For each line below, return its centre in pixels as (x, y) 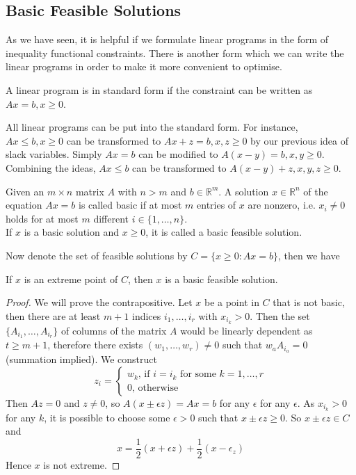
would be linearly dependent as (246, 330)
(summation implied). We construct (81, 359)
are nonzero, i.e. (282, 205)
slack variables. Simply (54, 154)
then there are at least (53, 315)
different (111, 218)
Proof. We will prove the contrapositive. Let (99, 302)
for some (198, 375)
